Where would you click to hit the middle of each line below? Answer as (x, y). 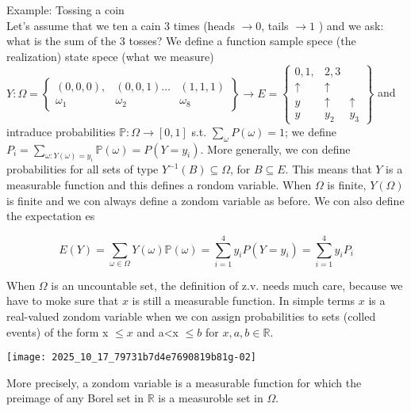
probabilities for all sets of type (83, 169)
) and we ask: (351, 25)
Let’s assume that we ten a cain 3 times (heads (121, 25)
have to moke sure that (63, 301)
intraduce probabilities (61, 131)
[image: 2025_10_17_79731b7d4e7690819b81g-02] (131, 358)
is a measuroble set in (211, 398)
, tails (275, 25)
